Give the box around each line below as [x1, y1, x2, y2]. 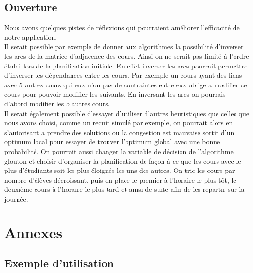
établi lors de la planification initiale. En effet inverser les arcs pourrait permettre [4, 60, 248, 70]
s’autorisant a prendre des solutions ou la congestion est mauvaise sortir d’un [4, 127, 235, 137]
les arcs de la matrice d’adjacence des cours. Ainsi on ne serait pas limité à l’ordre [4, 51, 249, 61]
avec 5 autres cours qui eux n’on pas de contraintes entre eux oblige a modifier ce [4, 79, 247, 89]
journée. [4, 193, 28, 204]
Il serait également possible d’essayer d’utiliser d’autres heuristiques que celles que [4, 108, 249, 118]
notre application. [4, 32, 57, 42]
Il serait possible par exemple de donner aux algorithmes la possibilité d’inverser [4, 41, 244, 51]
